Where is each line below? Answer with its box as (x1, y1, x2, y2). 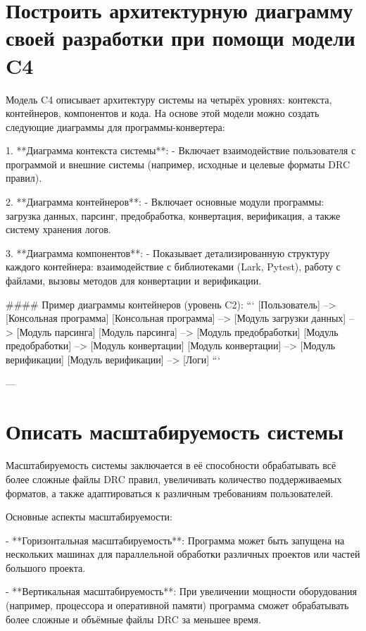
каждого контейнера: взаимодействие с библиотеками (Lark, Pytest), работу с (6, 259, 341, 274)
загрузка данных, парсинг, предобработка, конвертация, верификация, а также (6, 208, 341, 223)
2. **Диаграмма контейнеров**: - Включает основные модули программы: (6, 194, 324, 209)
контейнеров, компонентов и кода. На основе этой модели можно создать (6, 106, 320, 120)
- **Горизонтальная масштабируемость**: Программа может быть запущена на (6, 532, 345, 547)
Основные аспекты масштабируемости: (6, 509, 172, 524)
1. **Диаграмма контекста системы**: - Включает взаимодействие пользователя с (6, 143, 356, 158)
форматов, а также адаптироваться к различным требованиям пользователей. (6, 485, 334, 500)
